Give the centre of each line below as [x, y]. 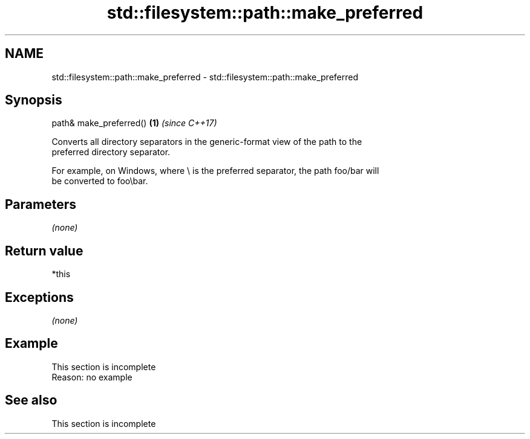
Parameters [41, 204]
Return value [44, 251]
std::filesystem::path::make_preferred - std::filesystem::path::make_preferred [205, 77]
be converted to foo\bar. [100, 181]
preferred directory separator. [111, 152]
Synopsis [34, 100]
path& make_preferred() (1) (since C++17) [134, 123]
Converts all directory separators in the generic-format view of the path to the [207, 142]
